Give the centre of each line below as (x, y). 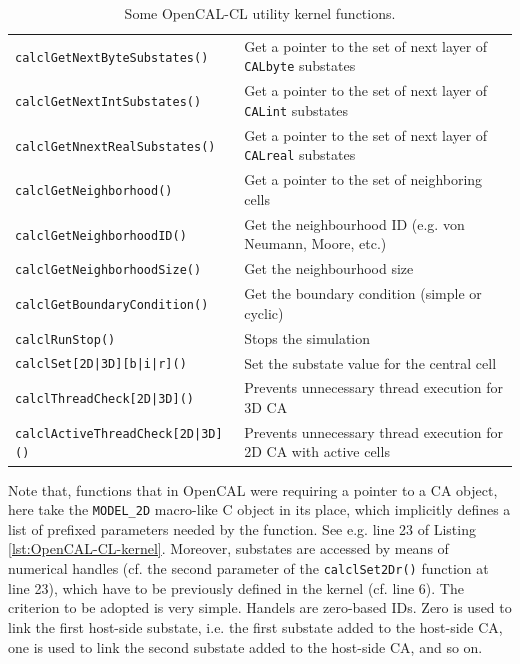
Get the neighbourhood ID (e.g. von (354, 223)
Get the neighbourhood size (329, 268)
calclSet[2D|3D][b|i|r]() (101, 364)
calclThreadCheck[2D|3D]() (104, 399)
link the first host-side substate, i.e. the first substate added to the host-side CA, (255, 626)
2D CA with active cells (317, 451)
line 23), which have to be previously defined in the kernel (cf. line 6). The (236, 587)
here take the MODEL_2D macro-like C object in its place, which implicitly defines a (259, 509)
